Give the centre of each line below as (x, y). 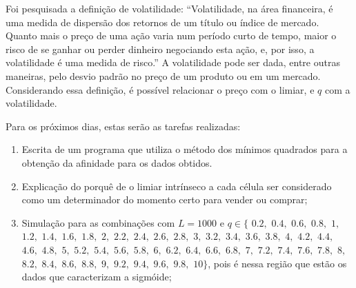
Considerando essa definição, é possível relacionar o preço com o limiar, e (160, 89)
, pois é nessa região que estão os (277, 263)
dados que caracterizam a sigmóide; (97, 277)
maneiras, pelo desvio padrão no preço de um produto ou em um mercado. (163, 75)
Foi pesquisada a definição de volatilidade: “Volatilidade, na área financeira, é (169, 8)
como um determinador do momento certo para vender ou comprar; (165, 199)
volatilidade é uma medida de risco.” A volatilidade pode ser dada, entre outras (173, 62)
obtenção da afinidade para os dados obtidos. (117, 162)
